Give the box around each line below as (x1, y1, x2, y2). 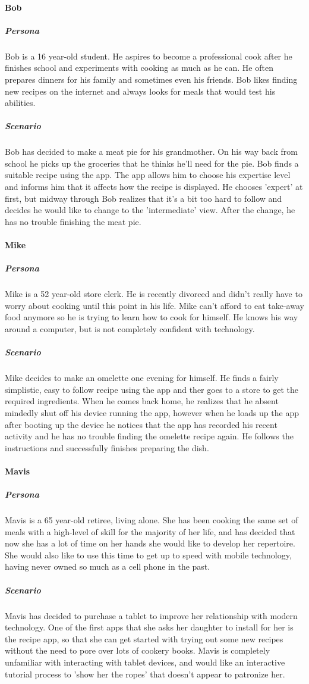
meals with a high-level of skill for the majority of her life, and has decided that (5, 525, 295, 538)
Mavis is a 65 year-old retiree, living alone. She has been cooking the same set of (5, 514, 298, 526)
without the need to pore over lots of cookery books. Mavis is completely (5, 644, 270, 657)
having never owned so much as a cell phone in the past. (5, 560, 210, 573)
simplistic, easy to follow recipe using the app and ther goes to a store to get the (5, 383, 299, 395)
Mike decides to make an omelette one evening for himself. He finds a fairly (5, 371, 279, 384)
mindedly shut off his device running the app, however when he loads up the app (5, 406, 299, 418)
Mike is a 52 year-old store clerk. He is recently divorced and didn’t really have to (5, 288, 302, 300)
